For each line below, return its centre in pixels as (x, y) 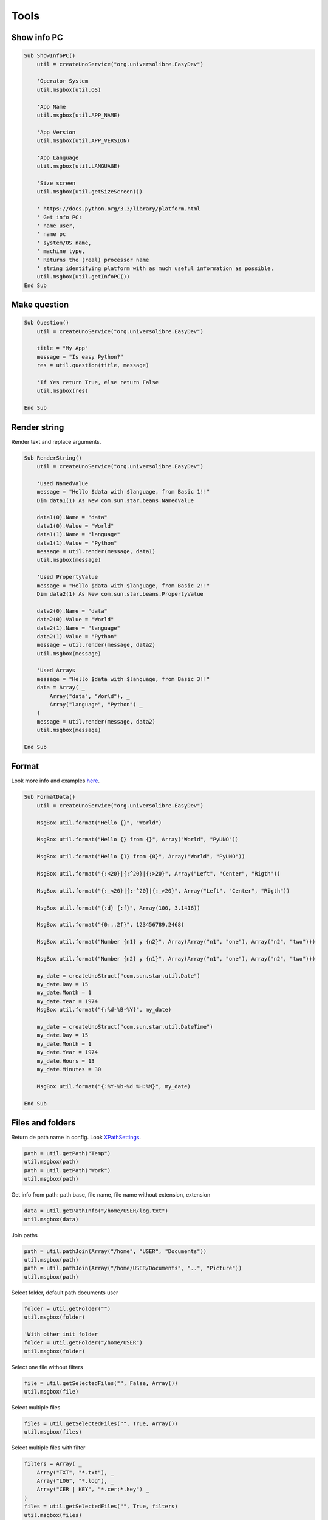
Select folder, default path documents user (65, 1293)
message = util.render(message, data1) (96, 551)
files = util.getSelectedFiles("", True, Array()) (101, 1423)
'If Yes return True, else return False (98, 382)
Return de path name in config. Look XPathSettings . (76, 1138)
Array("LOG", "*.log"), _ (75, 1481)
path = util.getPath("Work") (67, 1170)
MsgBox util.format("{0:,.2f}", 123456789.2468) (111, 925)
